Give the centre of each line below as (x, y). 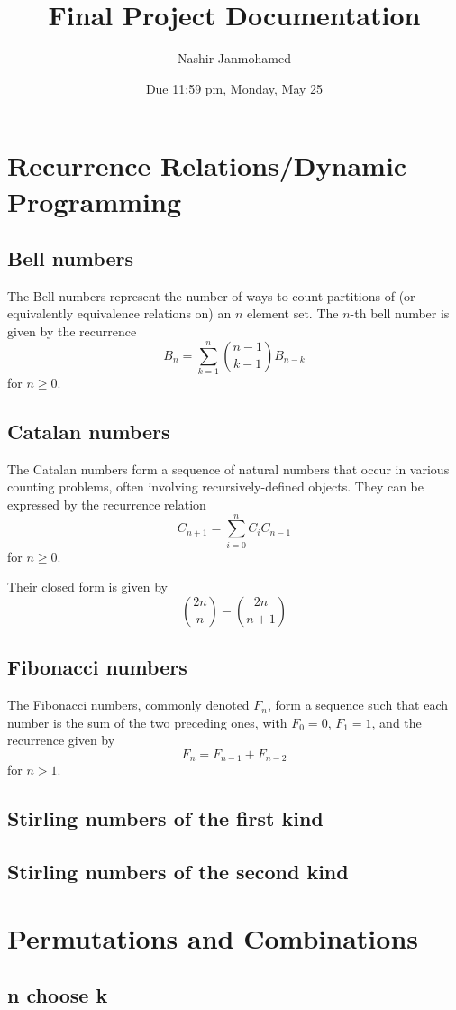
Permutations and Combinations (213, 937)
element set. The (292, 313)
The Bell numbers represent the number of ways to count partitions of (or (211, 295)
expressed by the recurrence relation (107, 504)
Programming (94, 201)
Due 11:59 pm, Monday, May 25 (234, 88)
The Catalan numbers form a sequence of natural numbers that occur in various (228, 468)
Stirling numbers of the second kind (178, 872)
